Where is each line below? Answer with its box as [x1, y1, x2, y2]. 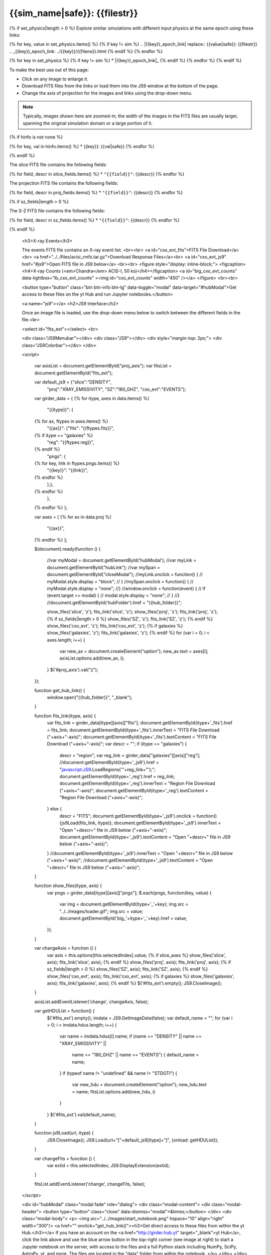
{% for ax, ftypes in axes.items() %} [34, 418, 108, 424]
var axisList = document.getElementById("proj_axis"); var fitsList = [34, 363, 172, 369]
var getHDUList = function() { [34, 1008, 95, 1014]
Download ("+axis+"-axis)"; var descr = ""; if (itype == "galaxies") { [47, 741, 187, 747]
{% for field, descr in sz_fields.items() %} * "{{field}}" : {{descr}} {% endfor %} [9, 217, 180, 223]
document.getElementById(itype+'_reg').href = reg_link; [59, 773, 175, 779]
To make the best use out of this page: [9, 67, 89, 73]
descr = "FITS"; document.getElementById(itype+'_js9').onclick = [59, 813, 196, 819]
